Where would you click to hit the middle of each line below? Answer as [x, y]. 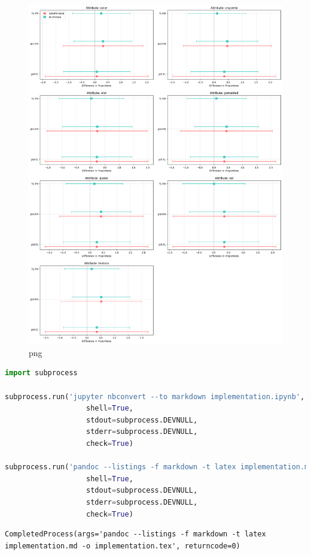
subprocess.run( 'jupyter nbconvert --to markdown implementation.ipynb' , [155, 396]
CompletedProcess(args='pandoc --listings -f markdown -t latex [135, 534]
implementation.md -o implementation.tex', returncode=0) [123, 546]
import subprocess [41, 373]
